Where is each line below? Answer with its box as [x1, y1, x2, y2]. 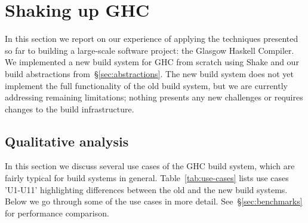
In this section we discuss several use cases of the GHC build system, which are [5, 160, 295, 172]
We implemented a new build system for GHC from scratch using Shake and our [5, 56, 299, 68]
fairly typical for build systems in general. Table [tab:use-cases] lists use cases [5, 172, 289, 184]
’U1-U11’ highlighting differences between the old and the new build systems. [5, 183, 288, 195]
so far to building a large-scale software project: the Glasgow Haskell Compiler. [5, 44, 294, 56]
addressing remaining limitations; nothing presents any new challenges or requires [5, 91, 303, 103]
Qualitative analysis [5, 132, 129, 150]
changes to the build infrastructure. [5, 102, 134, 115]
